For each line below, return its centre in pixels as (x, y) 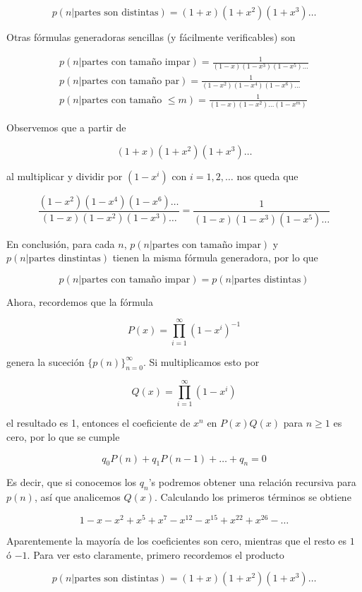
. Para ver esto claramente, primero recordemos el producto (156, 554)
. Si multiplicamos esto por (201, 361)
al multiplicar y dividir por (65, 176)
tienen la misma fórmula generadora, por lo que (215, 257)
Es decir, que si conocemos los (72, 482)
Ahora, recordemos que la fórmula (80, 301)
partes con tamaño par (131, 81)
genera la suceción (46, 361)
